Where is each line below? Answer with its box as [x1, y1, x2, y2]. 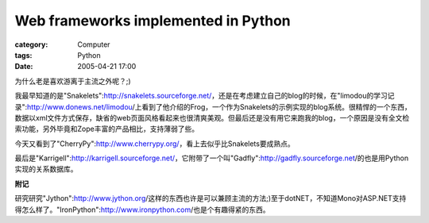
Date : [14, 62, 33, 71]
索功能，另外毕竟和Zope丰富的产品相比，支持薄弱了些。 [14, 124, 199, 134]
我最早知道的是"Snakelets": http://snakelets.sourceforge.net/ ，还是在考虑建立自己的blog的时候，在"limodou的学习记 [14, 91, 395, 101]
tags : [14, 50, 33, 60]
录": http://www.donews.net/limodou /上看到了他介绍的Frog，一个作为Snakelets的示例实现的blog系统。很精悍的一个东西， [14, 102, 412, 111]
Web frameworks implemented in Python [14, 12, 292, 29]
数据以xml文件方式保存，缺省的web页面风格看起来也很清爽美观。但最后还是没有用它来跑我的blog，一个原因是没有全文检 [14, 113, 410, 122]
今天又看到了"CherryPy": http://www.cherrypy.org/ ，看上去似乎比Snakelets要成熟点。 [14, 139, 295, 148]
